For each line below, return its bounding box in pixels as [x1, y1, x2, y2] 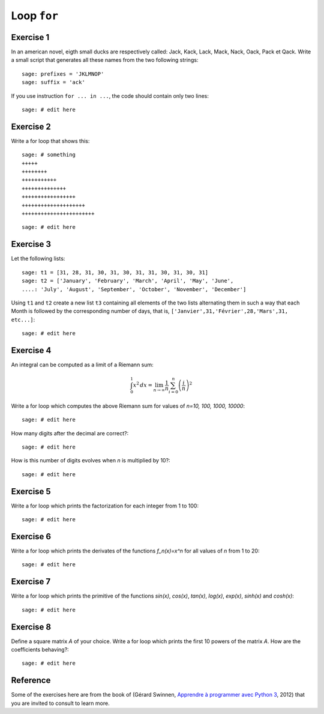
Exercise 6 [11, 531, 51, 542]
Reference [11, 676, 51, 686]
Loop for [11, 9, 59, 22]
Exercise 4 [11, 345, 52, 355]
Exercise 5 [11, 486, 51, 497]
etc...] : [11, 316, 35, 323]
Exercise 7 [11, 576, 51, 587]
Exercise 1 [11, 32, 50, 42]
